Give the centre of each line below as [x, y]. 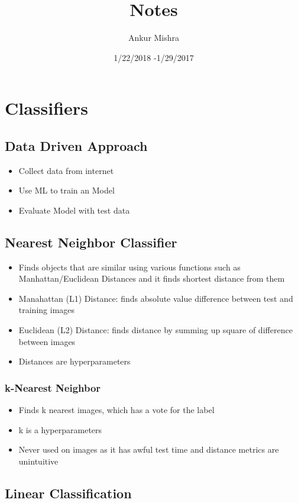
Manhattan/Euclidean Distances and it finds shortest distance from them [152, 278]
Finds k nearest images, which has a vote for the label [116, 410]
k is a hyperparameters [60, 429]
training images [47, 310]
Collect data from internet [66, 170]
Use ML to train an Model [67, 190]
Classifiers [46, 108]
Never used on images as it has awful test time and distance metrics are [149, 449]
